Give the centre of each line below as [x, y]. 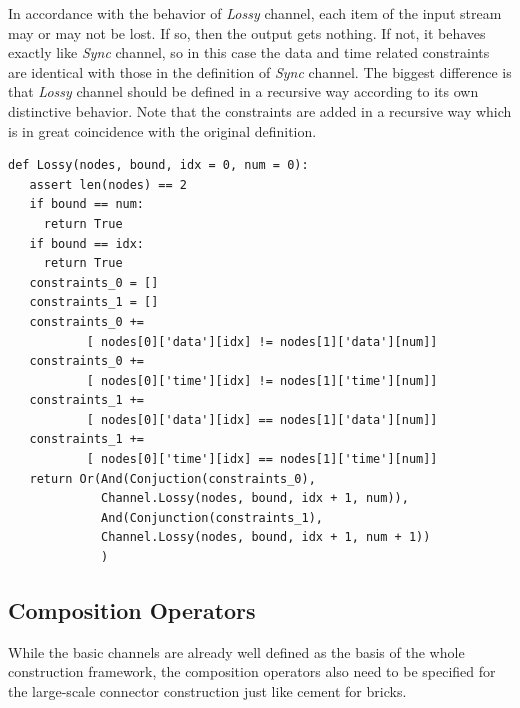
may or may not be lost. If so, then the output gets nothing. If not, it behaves [247, 32]
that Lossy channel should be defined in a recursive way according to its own [243, 91]
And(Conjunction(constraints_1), [212, 517]
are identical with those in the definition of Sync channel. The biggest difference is [260, 71]
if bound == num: [87, 204]
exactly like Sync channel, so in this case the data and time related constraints [249, 52]
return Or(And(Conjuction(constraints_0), [172, 478]
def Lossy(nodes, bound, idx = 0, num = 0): [158, 165]
